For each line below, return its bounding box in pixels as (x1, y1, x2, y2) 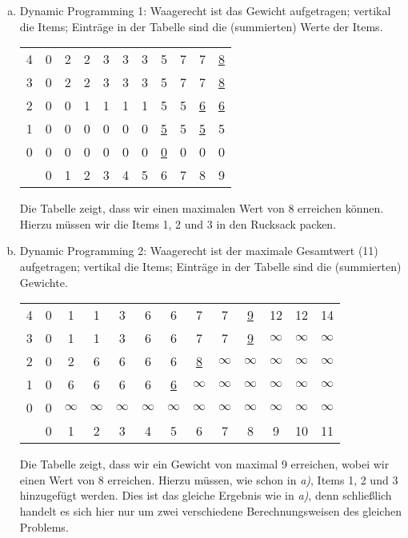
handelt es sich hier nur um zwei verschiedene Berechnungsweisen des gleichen (19, 502, 402, 519)
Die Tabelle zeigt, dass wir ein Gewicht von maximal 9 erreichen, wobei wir (19, 456, 390, 472)
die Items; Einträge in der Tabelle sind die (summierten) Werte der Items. (19, 18, 383, 34)
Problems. (19, 518, 69, 535)
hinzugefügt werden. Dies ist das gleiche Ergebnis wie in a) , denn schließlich (19, 487, 392, 504)
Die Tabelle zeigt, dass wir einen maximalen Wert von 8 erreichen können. (19, 200, 384, 217)
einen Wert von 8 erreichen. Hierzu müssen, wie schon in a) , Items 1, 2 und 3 (19, 471, 398, 488)
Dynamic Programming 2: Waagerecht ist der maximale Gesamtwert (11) (19, 242, 378, 259)
